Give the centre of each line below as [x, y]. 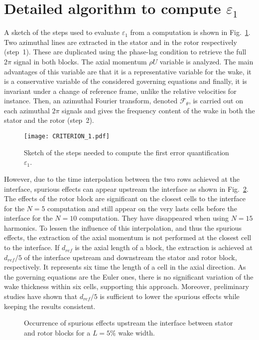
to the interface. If [32, 247]
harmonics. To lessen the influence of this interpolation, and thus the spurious [123, 227]
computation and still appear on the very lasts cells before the [142, 208]
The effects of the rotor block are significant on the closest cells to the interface [125, 198]
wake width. [136, 332]
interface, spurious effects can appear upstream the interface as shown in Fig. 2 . [126, 188]
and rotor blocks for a [57, 332]
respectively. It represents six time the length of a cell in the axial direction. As [125, 267]
